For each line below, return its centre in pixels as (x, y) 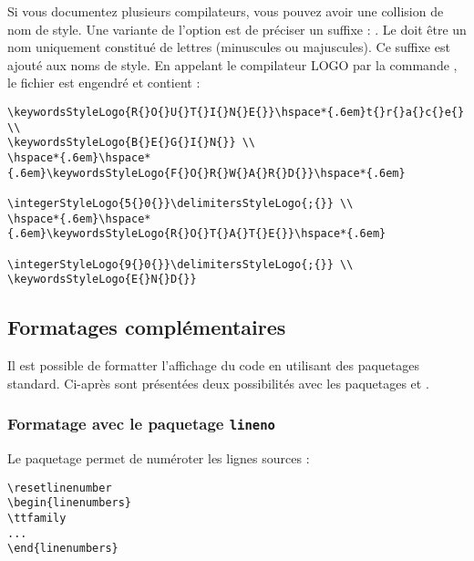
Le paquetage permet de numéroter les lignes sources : (159, 458)
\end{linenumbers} (63, 549)
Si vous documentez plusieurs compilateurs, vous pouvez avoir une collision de (226, 11)
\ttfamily (37, 518)
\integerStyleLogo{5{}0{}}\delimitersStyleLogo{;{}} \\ (180, 203)
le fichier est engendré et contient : (104, 83)
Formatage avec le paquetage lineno (141, 424)
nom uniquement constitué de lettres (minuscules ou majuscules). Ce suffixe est (229, 47)
